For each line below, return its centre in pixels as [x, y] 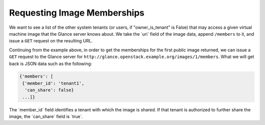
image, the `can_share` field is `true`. [46, 117]
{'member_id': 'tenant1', [53, 83]
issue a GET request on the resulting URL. [51, 41]
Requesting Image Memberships [77, 13]
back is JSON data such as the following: [51, 63]
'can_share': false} [49, 90]
